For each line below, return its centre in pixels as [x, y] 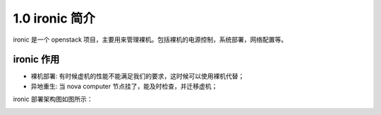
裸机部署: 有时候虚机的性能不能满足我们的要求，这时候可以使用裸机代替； [138, 76]
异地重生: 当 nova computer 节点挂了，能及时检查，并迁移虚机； [124, 86]
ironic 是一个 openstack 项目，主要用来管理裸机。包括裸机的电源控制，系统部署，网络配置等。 [150, 40]
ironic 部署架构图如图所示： [53, 99]
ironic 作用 [36, 60]
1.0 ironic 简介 [54, 18]
